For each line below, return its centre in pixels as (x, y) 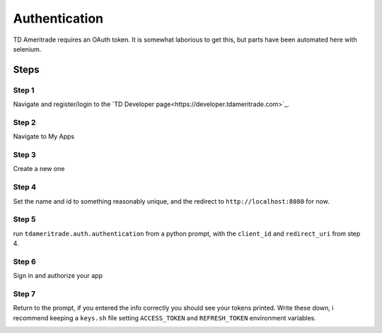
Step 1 (24, 90)
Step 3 (25, 154)
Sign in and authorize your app (58, 276)
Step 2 (24, 122)
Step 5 (24, 219)
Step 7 (24, 293)
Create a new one (39, 169)
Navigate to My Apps (44, 136)
